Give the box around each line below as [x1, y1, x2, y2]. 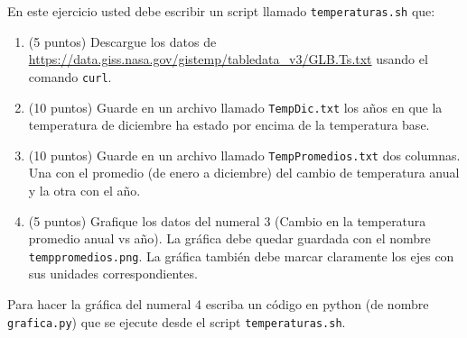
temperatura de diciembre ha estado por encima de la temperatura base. [28, 115, 430, 134]
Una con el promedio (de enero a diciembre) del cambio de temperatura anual [28, 163, 460, 182]
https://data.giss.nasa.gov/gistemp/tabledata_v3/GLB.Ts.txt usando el [28, 50, 428, 69]
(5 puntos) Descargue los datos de [28, 32, 217, 50]
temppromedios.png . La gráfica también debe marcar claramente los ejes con [28, 246, 454, 265]
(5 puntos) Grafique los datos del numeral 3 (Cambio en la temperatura [28, 211, 426, 230]
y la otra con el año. [28, 181, 141, 199]
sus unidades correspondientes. [28, 264, 198, 283]
